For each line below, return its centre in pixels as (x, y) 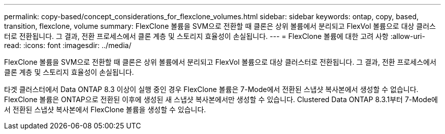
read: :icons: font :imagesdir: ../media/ (68, 45)
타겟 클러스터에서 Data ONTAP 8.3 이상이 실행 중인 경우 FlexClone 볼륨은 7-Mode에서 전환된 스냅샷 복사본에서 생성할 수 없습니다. (211, 89)
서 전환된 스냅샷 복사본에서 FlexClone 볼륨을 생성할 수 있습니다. (105, 109)
